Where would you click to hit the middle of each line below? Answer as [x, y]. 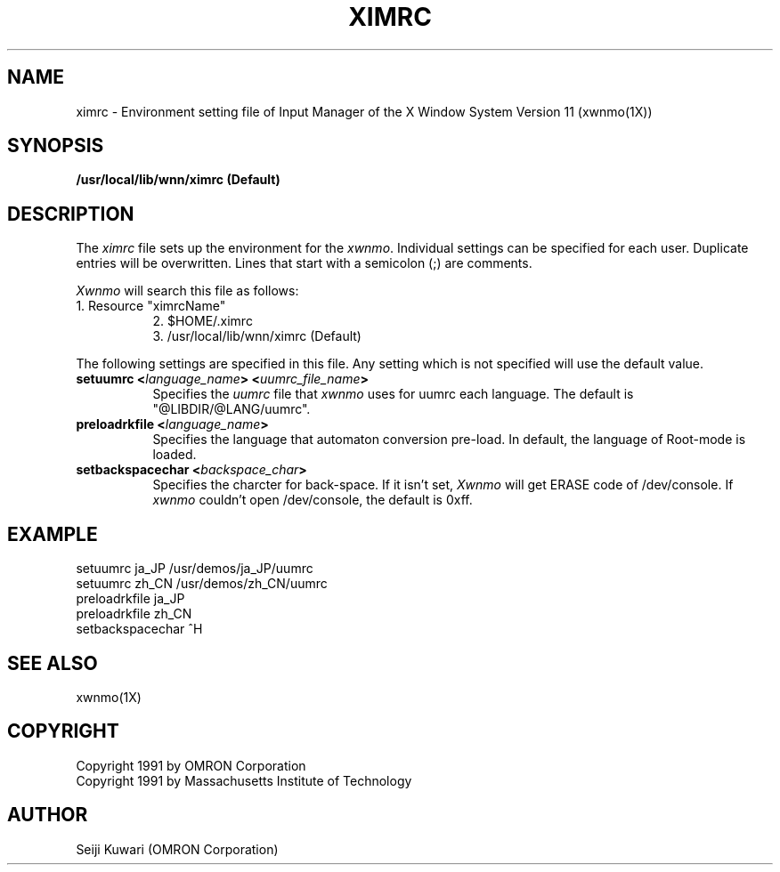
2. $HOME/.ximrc [203, 321]
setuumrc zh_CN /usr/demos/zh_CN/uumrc [202, 584]
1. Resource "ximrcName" [151, 306]
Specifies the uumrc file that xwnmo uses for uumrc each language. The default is [393, 394]
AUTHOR [48, 815]
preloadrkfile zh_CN [134, 614]
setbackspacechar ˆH [139, 629]
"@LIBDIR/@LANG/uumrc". [232, 409]
